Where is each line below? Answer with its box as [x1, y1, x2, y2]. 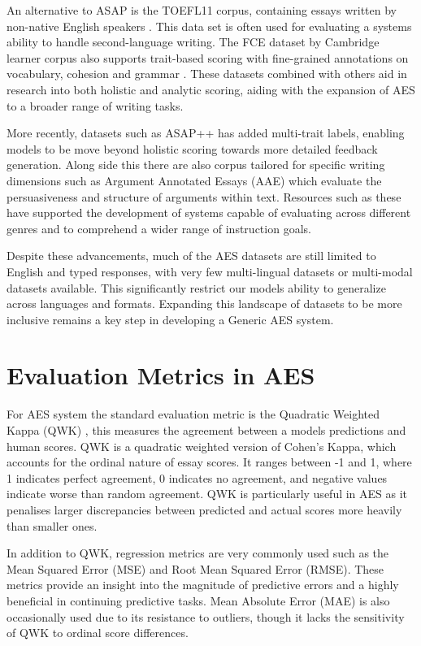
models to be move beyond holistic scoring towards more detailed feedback [7, 140, 378, 157]
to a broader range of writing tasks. [7, 97, 184, 114]
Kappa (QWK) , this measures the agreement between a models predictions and [7, 422, 406, 438]
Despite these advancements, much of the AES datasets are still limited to [7, 247, 376, 264]
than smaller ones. [7, 517, 98, 534]
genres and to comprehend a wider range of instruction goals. [7, 219, 311, 236]
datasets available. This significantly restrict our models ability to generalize [7, 279, 386, 296]
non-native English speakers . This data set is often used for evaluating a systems [7, 17, 412, 34]
